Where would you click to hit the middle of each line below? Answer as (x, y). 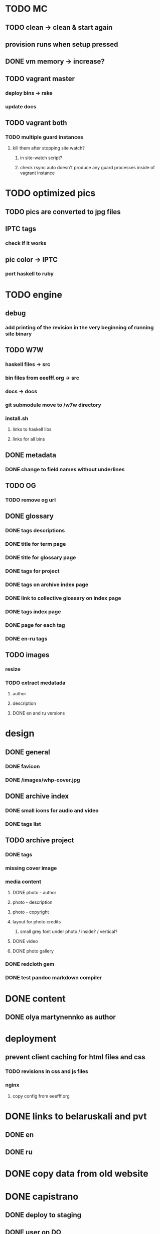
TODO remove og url (31, 500)
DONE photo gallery (33, 951)
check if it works (26, 243)
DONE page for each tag (35, 625)
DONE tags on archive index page (47, 585)
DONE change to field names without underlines (65, 469)
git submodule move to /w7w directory (53, 405)
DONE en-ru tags (26, 638)
